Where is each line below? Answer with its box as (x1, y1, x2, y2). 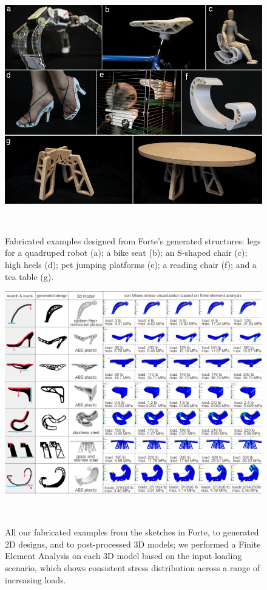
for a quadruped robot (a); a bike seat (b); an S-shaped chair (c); (5, 246, 248, 259)
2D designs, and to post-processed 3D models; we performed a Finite (5, 537, 261, 550)
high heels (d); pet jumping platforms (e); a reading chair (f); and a (5, 258, 257, 271)
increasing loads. (5, 573, 66, 586)
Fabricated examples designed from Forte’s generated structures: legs (5, 234, 261, 247)
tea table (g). (5, 270, 54, 283)
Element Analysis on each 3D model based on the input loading (5, 549, 242, 562)
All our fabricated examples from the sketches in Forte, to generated (5, 526, 259, 538)
